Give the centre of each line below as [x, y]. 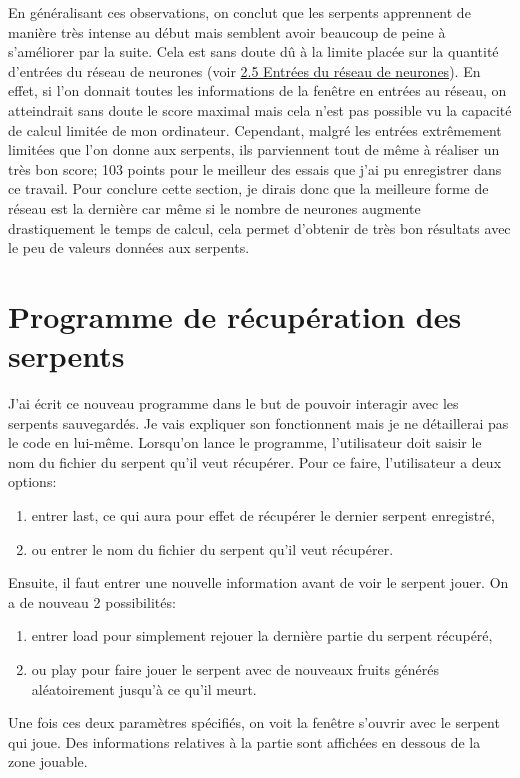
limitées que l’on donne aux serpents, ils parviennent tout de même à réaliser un [254, 149]
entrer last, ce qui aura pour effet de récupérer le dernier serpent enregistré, [263, 515]
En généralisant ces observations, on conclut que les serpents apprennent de [239, 12]
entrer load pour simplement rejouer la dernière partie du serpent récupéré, [262, 635]
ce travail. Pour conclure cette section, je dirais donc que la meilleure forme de [248, 188]
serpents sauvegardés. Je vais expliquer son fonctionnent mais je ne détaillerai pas [258, 422]
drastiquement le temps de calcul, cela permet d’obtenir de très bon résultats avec [259, 227]
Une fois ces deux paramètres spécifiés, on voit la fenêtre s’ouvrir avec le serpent [254, 722]
